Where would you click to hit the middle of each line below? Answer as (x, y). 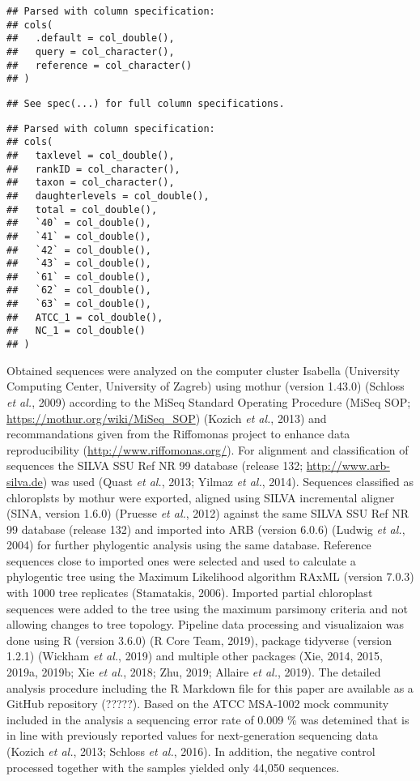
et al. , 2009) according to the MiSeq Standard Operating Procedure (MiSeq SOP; (209, 401)
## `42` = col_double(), (79, 250)
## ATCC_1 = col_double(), (85, 317)
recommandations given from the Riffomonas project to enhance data (178, 434)
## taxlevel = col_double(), (91, 155)
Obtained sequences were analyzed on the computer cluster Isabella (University (203, 370)
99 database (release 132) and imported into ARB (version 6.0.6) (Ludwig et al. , (206, 529)
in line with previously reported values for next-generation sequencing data (192, 735)
